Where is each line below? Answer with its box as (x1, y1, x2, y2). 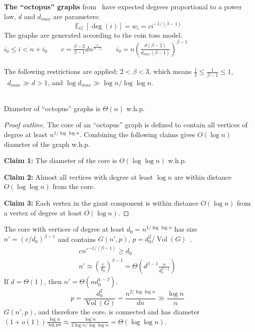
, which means (149, 66, 192, 76)
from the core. (52, 181, 95, 191)
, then (44, 276, 62, 286)
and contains (57, 234, 96, 244)
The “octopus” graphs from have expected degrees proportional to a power (4, 1, 242, 11)
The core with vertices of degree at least (4, 224, 125, 234)
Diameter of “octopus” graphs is (4, 103, 101, 113)
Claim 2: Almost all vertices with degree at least (4, 171, 153, 182)
